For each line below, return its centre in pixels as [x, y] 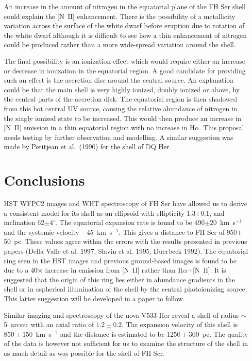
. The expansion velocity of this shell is [180, 324]
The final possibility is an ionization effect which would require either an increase [125, 60]
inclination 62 [24, 222]
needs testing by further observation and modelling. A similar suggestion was [118, 137]
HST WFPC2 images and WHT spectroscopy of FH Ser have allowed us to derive [126, 203]
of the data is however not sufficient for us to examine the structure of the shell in [126, 343]
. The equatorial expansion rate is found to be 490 [130, 222]
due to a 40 [21, 270]
